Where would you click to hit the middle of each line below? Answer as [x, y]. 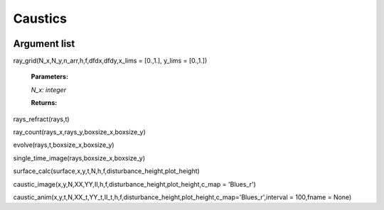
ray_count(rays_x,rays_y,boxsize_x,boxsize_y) [79, 132]
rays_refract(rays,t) [42, 119]
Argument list [44, 44]
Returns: [44, 103]
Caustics [40, 18]
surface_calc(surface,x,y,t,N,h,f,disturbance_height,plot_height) [107, 171]
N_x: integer [49, 89]
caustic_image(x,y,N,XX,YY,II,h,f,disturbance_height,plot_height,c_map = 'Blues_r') [134, 184]
